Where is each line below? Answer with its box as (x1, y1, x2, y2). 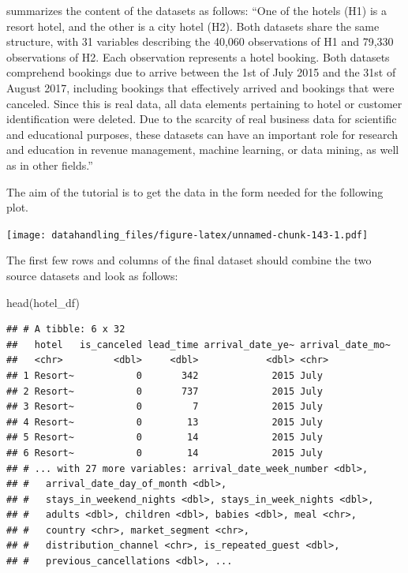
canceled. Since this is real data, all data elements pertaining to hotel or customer (6, 95, 402, 111)
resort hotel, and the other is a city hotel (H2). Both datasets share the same (6, 17, 380, 34)
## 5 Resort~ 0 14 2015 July (6, 432, 323, 444)
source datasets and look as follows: (6, 267, 178, 283)
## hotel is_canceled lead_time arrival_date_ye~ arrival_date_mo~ (6, 339, 391, 350)
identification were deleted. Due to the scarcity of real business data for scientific (6, 110, 397, 127)
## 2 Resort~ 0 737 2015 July (6, 385, 323, 397)
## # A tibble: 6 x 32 (6, 324, 125, 335)
